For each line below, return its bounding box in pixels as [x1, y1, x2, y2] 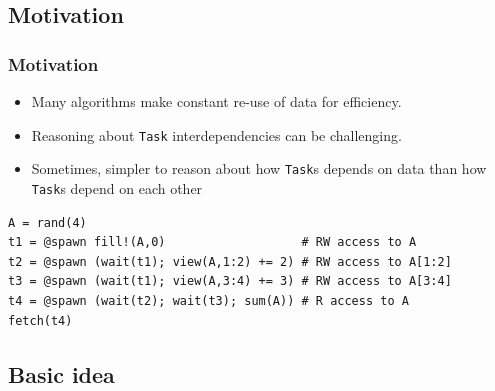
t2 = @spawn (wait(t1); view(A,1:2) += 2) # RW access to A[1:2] [8, 254, 452, 269]
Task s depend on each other [31, 177, 203, 198]
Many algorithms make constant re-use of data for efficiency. [31, 91, 402, 111]
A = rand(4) [8, 215, 87, 230]
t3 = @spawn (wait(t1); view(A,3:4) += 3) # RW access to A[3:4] [8, 274, 452, 289]
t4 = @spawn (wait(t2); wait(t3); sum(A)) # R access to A [8, 293, 409, 308]
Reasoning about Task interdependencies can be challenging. [31, 124, 402, 145]
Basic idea [8, 358, 115, 389]
